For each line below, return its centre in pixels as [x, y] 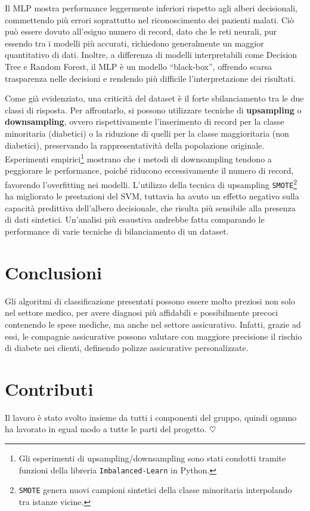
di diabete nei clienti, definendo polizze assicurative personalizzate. [127, 348]
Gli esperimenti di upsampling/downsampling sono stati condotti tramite [152, 458]
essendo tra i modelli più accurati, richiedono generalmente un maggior [134, 43]
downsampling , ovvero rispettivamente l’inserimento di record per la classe [145, 121]
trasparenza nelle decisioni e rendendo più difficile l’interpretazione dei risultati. [150, 78]
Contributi [49, 388]
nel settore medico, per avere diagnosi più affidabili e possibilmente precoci [142, 313]
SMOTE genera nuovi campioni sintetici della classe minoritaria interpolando [155, 490]
